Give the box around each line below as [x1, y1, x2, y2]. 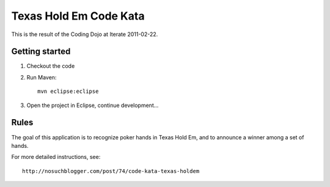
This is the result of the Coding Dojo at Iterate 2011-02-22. [11, 31, 158, 38]
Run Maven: [26, 73, 57, 81]
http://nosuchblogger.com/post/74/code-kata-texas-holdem [22, 167, 200, 174]
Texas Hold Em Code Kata [11, 9, 145, 23]
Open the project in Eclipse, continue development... [26, 101, 159, 109]
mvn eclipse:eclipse [37, 88, 99, 95]
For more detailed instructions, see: [11, 153, 101, 161]
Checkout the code [26, 62, 75, 70]
